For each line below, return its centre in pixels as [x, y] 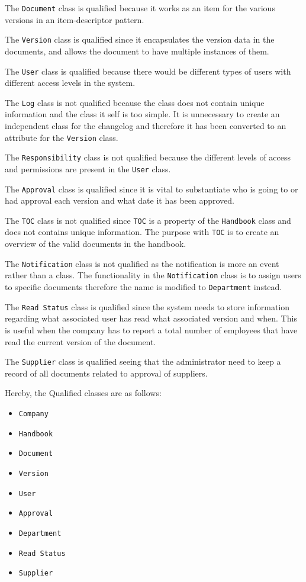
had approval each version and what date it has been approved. [120, 200]
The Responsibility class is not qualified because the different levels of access [148, 157]
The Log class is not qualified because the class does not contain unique [135, 102]
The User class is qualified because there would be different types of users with [148, 71]
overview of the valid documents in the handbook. [96, 244]
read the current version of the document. [80, 341]
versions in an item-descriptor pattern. [75, 19]
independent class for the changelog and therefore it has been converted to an [146, 126]
